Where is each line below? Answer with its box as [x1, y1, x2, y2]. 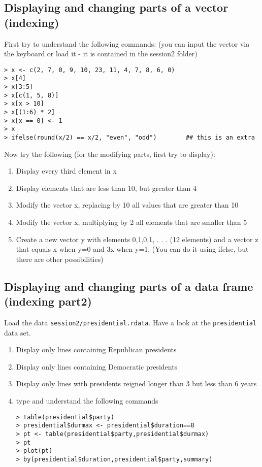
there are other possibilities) [16, 253, 104, 264]
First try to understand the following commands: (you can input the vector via [4, 38, 250, 49]
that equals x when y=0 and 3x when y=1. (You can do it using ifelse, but [16, 244, 249, 254]
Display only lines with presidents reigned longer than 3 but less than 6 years [16, 378, 257, 389]
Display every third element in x [16, 165, 117, 176]
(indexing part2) [4, 293, 92, 309]
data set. [4, 327, 31, 338]
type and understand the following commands [16, 395, 158, 406]
